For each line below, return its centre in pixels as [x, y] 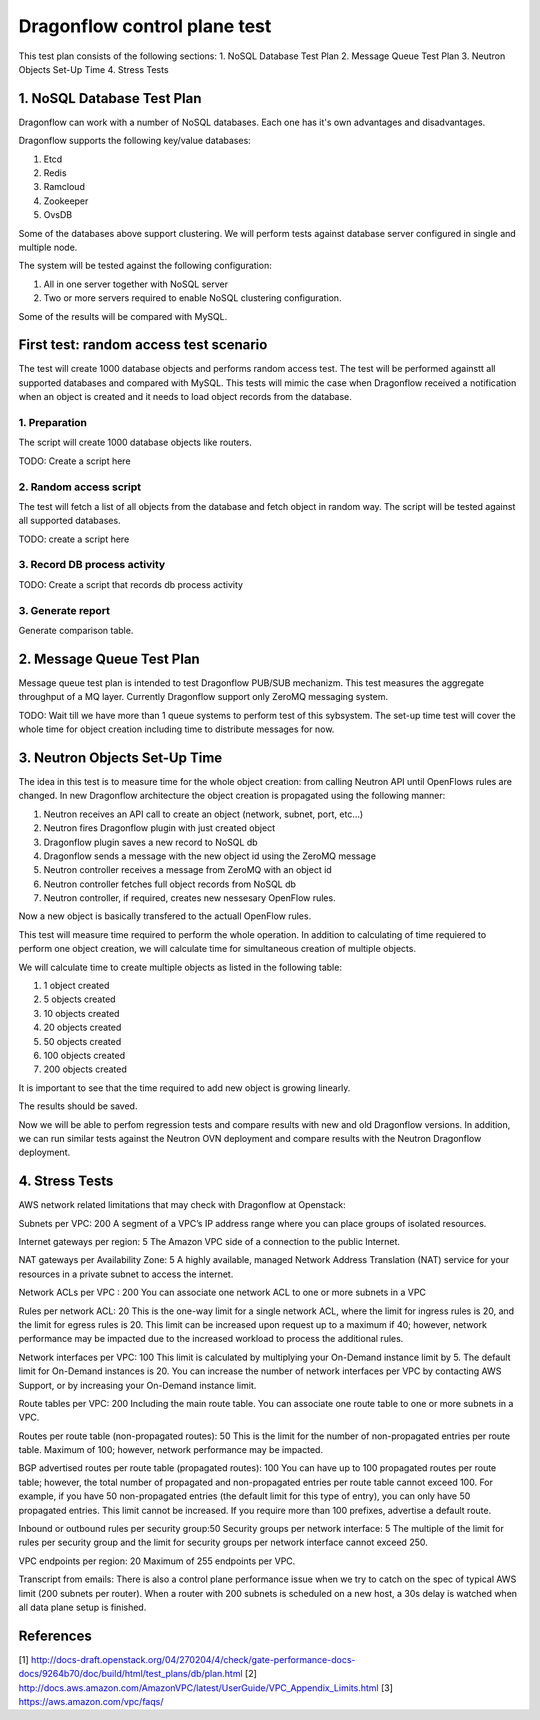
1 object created [76, 986]
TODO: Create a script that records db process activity [131, 584]
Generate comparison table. [76, 630]
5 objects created [79, 999]
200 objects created [85, 1069]
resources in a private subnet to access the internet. [126, 1274]
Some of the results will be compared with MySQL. [123, 316]
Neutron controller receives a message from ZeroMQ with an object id [187, 870]
